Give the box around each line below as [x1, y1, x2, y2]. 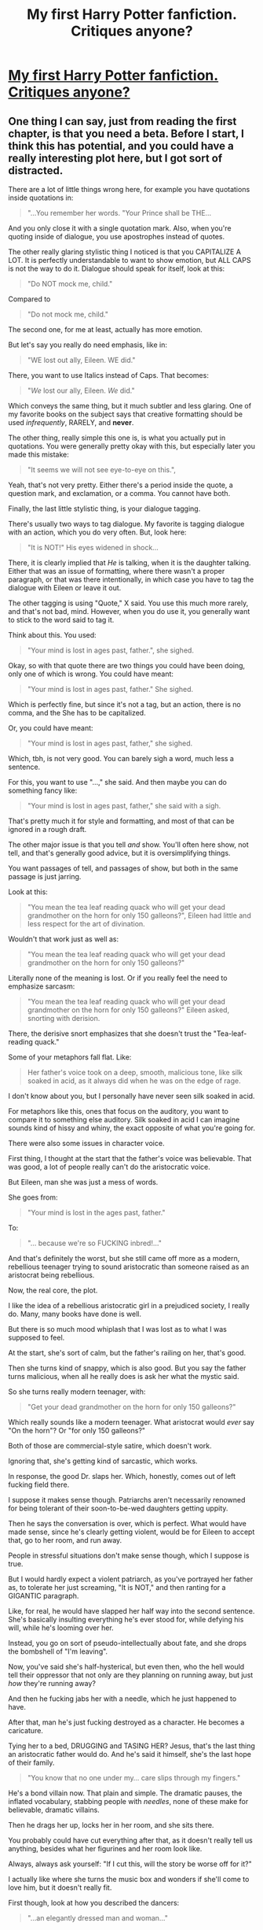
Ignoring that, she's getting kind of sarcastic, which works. [8, 1456, 198, 1466]
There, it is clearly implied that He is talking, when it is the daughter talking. [8, 558, 251, 568]
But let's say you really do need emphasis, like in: [8, 340, 167, 349]
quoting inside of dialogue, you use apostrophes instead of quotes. [8, 232, 225, 241]
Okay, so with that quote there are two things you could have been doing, [8, 661, 246, 670]
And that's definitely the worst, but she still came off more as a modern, [8, 1254, 240, 1263]
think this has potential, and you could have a [8, 139, 234, 153]
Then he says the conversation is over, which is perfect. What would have [8, 1519, 247, 1528]
